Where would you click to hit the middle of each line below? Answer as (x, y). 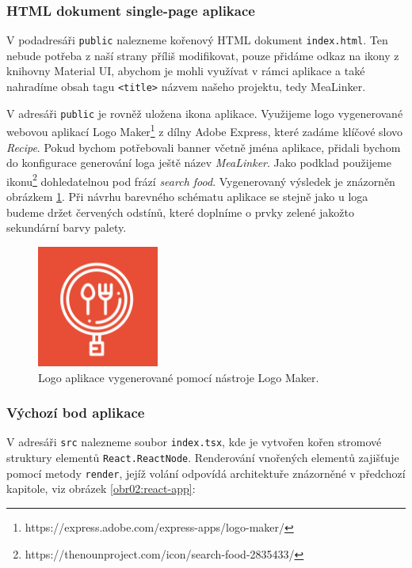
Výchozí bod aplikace (76, 413)
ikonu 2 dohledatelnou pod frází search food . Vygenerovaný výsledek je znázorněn (201, 180)
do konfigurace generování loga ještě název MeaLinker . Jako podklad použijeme (199, 163)
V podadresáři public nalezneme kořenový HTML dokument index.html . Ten (197, 40)
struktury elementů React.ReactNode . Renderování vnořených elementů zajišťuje (203, 458)
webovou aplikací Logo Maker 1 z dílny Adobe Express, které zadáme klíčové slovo (205, 131)
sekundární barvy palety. (67, 227)
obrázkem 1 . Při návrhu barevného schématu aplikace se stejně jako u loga (187, 197)
